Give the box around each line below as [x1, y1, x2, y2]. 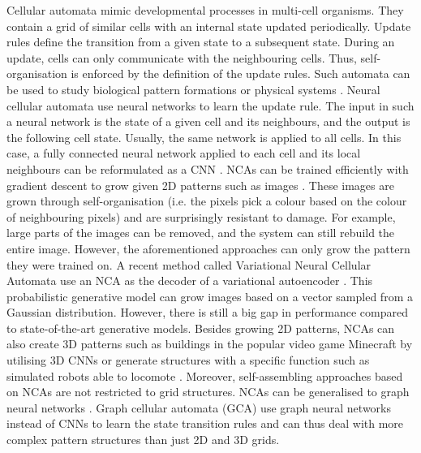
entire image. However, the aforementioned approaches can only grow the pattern [6, 239, 410, 257]
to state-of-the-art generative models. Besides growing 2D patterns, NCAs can [6, 319, 395, 336]
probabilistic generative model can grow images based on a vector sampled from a [6, 287, 413, 304]
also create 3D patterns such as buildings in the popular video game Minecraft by [6, 335, 413, 352]
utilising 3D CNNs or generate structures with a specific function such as [6, 352, 370, 369]
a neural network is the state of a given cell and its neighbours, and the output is [6, 113, 410, 130]
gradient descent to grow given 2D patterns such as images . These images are [6, 176, 394, 193]
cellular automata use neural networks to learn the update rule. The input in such [6, 97, 415, 114]
